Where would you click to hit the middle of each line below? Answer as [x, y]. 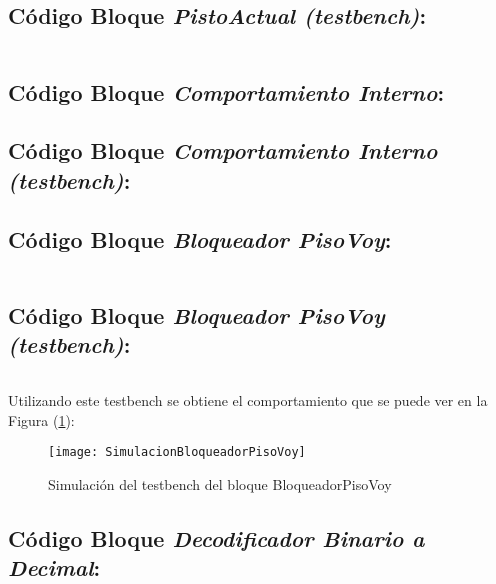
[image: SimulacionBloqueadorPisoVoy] [177, 452]
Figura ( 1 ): [41, 419]
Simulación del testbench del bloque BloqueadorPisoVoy [220, 483]
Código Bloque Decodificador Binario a [216, 537]
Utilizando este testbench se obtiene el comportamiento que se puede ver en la [248, 399]
